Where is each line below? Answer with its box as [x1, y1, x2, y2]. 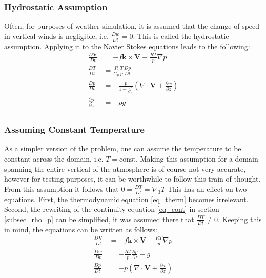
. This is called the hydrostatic [133, 30, 229, 41]
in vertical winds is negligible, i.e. [4, 30, 109, 41]
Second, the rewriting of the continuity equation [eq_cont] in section [4, 204, 219, 214]
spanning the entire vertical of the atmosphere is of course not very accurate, [4, 163, 246, 174]
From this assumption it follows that [4, 183, 119, 194]
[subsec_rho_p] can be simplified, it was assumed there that [4, 213, 194, 224]
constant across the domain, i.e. [4, 153, 104, 164]
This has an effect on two [167, 183, 247, 194]
